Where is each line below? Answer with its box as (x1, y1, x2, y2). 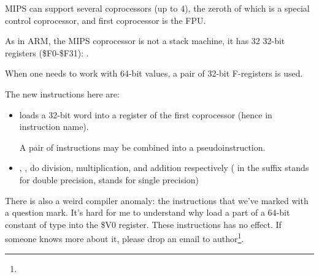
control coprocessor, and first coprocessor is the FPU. (5, 13, 206, 26)
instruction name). (19, 120, 89, 133)
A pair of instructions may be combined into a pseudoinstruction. (19, 140, 266, 153)
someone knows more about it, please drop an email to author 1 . (5, 230, 244, 245)
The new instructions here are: (5, 87, 120, 100)
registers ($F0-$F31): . (5, 46, 89, 59)
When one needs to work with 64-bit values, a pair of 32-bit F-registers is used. (5, 67, 303, 80)
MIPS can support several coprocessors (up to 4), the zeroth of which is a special (5, 2, 310, 14)
